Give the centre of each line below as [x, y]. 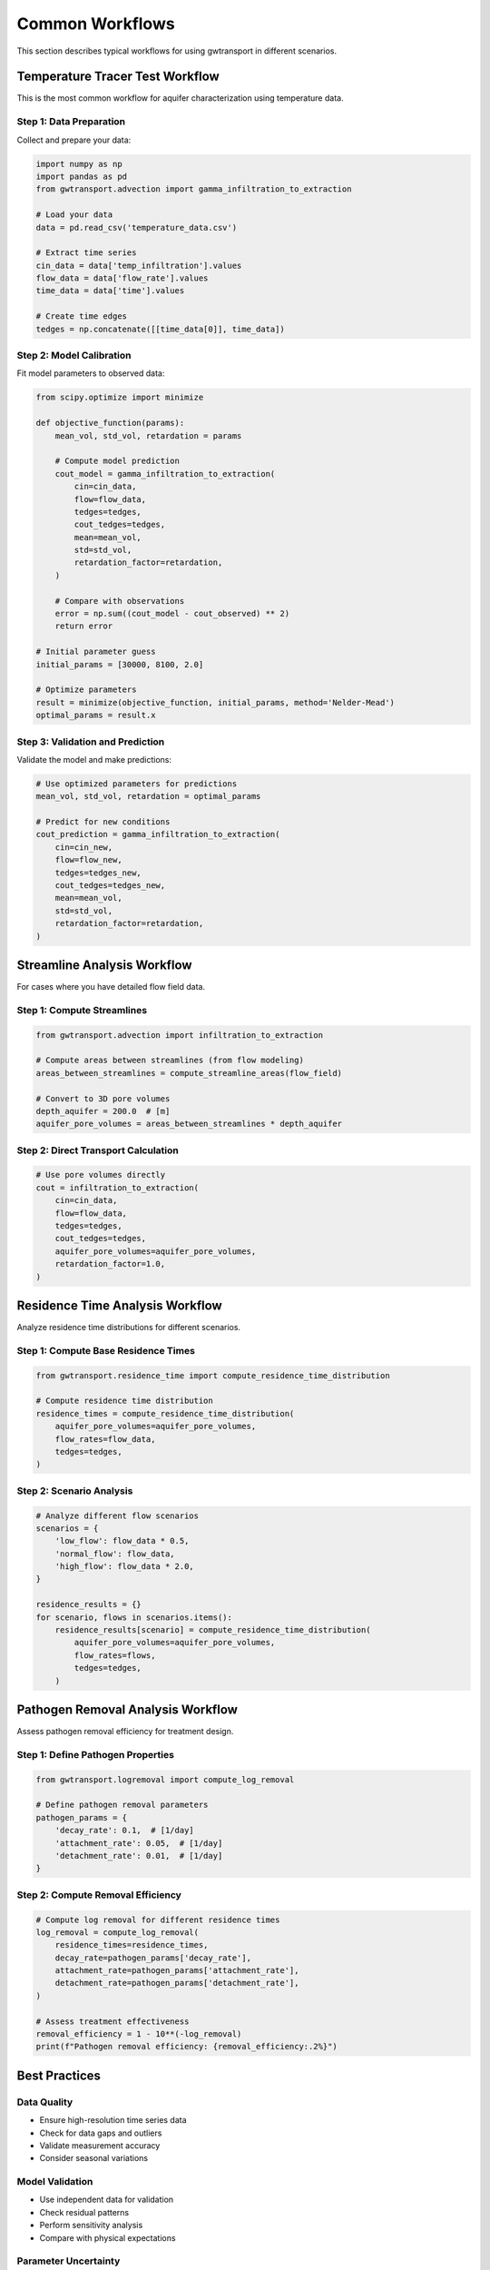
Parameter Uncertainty [69, 2261]
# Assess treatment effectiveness [113, 2021]
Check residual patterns [84, 2212]
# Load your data [74, 215]
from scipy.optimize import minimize [120, 398]
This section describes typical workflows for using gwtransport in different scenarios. [177, 51]
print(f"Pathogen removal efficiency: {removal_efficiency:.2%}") [186, 2047]
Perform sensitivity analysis [91, 2226]
